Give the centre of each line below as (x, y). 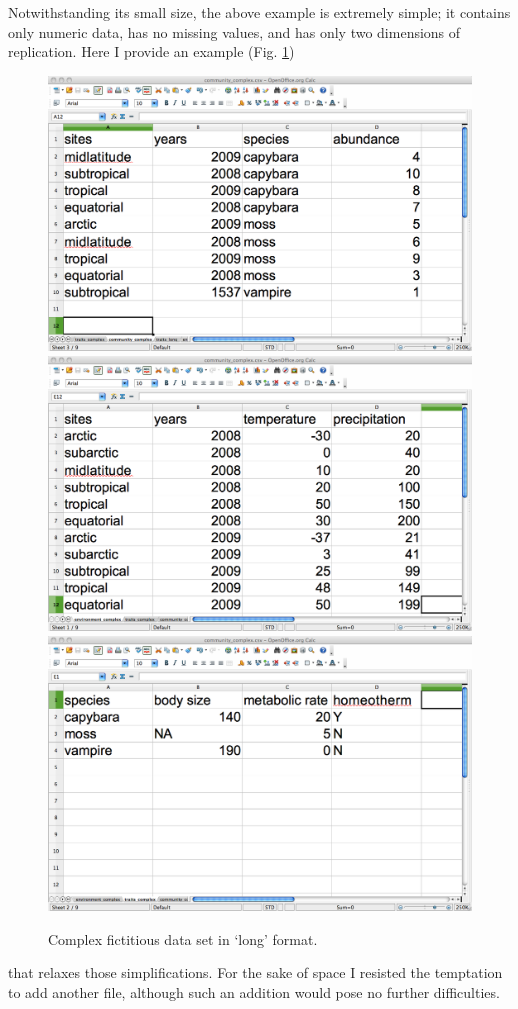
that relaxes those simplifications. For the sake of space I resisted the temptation (255, 972)
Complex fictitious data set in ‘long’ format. (183, 938)
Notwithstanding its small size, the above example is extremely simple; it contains (259, 12)
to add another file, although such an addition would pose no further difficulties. (254, 991)
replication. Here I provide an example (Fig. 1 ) (151, 51)
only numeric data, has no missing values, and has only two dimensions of (234, 31)
